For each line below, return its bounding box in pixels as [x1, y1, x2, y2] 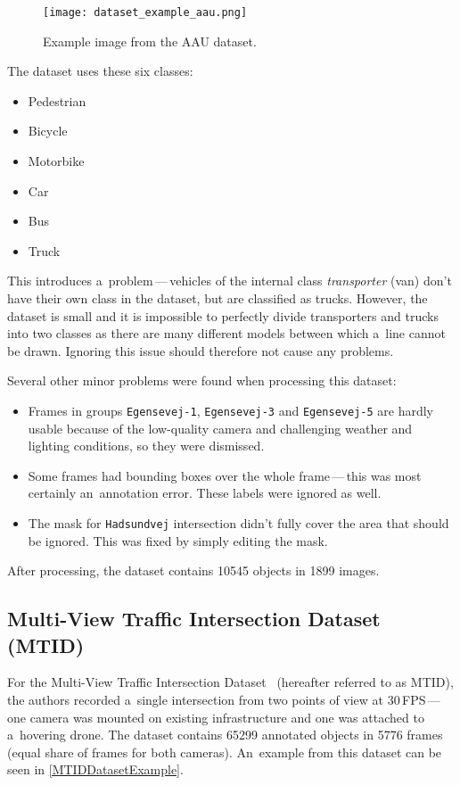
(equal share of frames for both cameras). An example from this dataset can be [7, 742, 442, 761]
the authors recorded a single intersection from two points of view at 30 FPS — [7, 690, 440, 709]
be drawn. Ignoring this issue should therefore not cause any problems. [7, 341, 394, 359]
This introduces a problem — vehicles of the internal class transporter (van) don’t [7, 271, 452, 290]
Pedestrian [28, 91, 86, 110]
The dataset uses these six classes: [7, 62, 193, 80]
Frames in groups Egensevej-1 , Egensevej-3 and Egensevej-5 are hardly [28, 401, 433, 419]
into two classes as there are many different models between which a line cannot [7, 324, 446, 343]
